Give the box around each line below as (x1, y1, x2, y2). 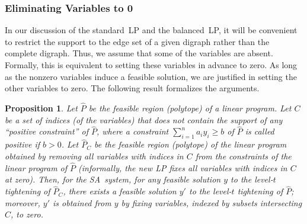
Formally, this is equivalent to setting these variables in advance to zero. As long (5, 59, 298, 71)
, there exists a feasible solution (63, 185, 177, 197)
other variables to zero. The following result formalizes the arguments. (5, 82, 260, 94)
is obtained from (53, 196, 111, 209)
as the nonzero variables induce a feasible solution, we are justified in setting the (5, 70, 297, 82)
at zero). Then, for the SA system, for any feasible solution (5, 173, 221, 185)
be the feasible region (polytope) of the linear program (94, 138, 287, 151)
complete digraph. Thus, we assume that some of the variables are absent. (5, 47, 273, 59)
